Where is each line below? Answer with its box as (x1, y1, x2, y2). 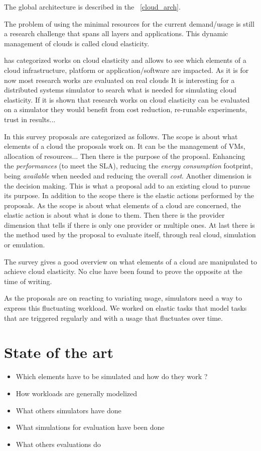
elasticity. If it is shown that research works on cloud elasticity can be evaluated (4, 94, 250, 105)
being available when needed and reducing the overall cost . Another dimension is (4, 170, 252, 181)
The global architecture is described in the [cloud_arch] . (4, 2, 181, 12)
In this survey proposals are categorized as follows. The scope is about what (4, 131, 238, 141)
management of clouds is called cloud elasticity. (4, 38, 150, 48)
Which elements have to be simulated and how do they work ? (16, 371, 208, 382)
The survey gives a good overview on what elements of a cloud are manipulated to (4, 256, 257, 266)
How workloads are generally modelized (16, 388, 138, 398)
